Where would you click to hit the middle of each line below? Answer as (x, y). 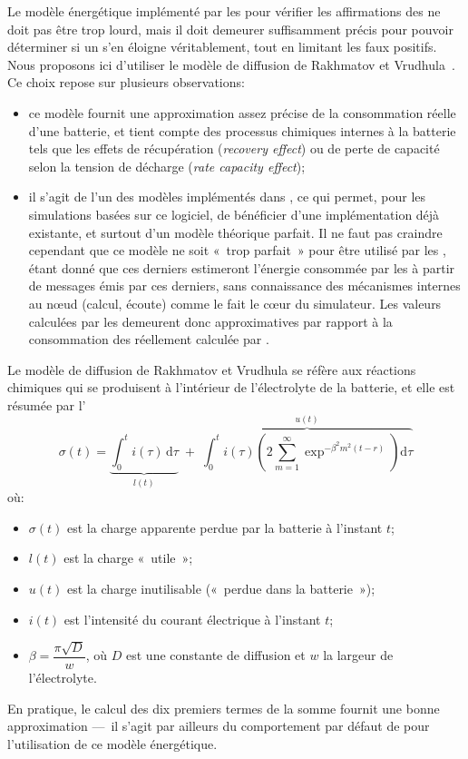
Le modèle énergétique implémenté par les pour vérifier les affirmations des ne (224, 11)
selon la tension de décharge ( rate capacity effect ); (167, 166)
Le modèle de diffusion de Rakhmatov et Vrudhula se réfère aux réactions (212, 369)
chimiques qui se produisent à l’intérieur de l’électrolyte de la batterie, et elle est (231, 387)
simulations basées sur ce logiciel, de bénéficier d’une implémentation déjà (234, 214)
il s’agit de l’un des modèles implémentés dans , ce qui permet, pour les (227, 197)
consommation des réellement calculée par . (149, 339)
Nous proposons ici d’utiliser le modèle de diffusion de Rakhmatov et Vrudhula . (231, 64)
